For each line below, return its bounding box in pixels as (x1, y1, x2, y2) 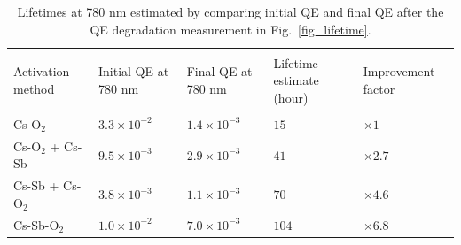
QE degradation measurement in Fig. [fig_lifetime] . (90, 19, 371, 38)
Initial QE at (98, 62, 169, 80)
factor (363, 80, 395, 98)
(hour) (273, 88, 309, 106)
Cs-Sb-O (13, 215, 59, 234)
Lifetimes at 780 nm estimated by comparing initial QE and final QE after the (17, 3, 444, 20)
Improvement (363, 62, 435, 80)
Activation (13, 62, 70, 80)
